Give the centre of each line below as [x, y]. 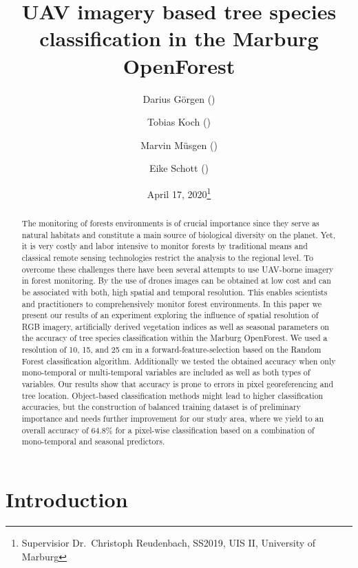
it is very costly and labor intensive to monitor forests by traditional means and [165, 246]
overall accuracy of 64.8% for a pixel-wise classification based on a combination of [168, 430]
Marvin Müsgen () [179, 145]
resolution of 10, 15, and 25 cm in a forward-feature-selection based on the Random [171, 350]
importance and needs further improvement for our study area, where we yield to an [173, 419]
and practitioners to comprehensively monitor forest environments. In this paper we [172, 303]
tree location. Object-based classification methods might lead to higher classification [172, 395]
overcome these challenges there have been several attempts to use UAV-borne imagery [178, 269]
